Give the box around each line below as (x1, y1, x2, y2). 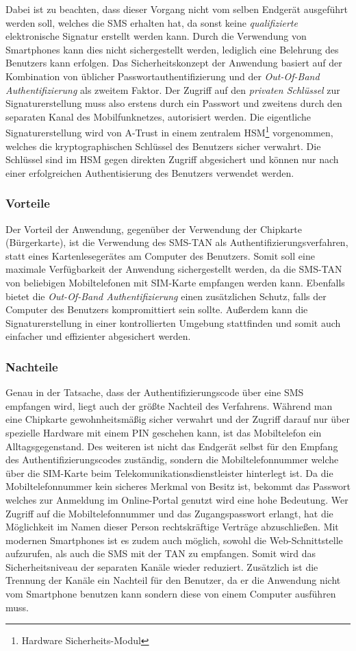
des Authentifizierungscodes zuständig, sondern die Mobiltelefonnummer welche (5, 452, 339, 467)
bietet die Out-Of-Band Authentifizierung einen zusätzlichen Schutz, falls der (5, 288, 327, 303)
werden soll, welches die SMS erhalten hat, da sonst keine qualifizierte (5, 15, 298, 29)
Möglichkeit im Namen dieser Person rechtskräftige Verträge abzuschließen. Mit (5, 519, 339, 534)
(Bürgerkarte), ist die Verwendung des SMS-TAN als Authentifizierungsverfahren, (5, 235, 348, 249)
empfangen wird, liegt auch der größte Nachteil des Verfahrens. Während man (5, 398, 333, 413)
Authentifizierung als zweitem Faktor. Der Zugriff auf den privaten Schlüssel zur (5, 82, 340, 97)
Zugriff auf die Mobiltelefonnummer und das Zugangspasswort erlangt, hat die (5, 506, 333, 520)
